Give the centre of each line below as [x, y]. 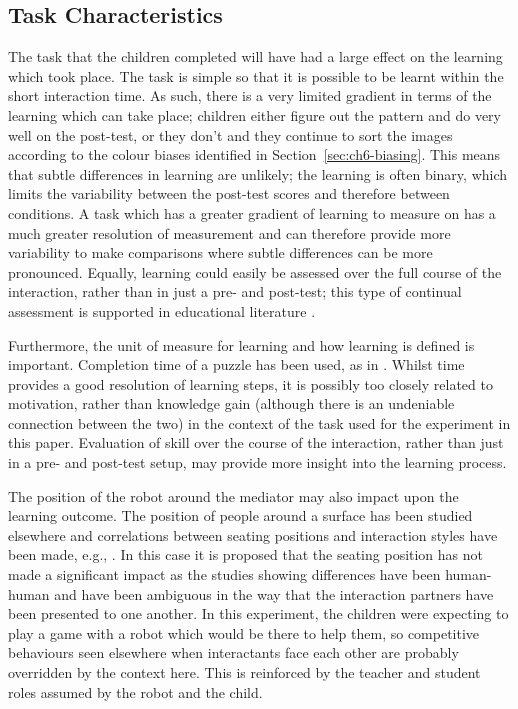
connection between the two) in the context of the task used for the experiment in [259, 422]
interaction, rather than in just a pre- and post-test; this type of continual [235, 291]
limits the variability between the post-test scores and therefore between [229, 193]
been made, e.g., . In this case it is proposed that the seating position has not [246, 554]
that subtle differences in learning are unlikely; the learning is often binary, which [258, 173]
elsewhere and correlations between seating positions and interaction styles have [253, 534]
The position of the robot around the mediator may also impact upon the [233, 495]
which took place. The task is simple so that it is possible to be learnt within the [256, 75]
